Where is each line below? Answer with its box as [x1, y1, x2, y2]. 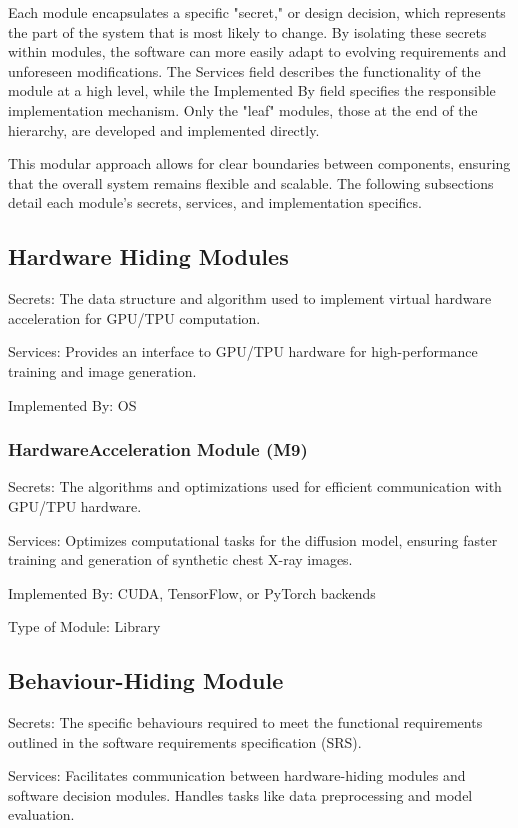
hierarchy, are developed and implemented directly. [8, 119, 320, 140]
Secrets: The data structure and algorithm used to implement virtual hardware [8, 288, 492, 309]
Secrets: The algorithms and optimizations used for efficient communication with [8, 476, 502, 497]
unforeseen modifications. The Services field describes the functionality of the [8, 60, 481, 81]
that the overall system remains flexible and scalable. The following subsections [8, 172, 494, 193]
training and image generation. [8, 360, 197, 381]
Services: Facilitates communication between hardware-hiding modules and [8, 765, 466, 786]
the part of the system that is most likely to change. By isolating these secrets [8, 21, 487, 42]
